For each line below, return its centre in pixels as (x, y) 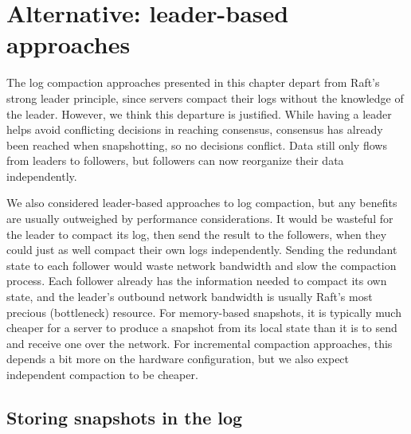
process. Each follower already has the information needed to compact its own (197, 281)
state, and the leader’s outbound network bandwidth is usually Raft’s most (190, 297)
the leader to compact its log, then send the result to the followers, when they (197, 234)
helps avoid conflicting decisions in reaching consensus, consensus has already (195, 129)
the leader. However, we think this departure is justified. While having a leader (199, 113)
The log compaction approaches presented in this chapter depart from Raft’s (193, 82)
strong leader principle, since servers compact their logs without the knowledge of (205, 98)
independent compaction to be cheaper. (102, 374)
